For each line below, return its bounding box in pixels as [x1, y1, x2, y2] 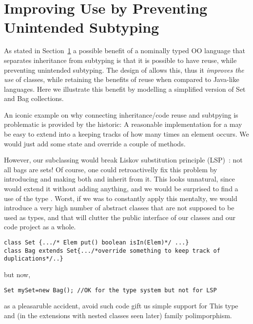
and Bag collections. [4, 93, 64, 103]
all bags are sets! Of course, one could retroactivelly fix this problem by [4, 164, 217, 174]
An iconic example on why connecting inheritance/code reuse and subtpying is [4, 109, 238, 120]
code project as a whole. [4, 222, 76, 232]
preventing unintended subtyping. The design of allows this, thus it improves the [4, 64, 244, 75]
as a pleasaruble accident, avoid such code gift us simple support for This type [4, 301, 238, 311]
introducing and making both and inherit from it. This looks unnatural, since [4, 174, 235, 184]
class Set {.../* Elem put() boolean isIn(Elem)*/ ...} [4, 239, 189, 246]
